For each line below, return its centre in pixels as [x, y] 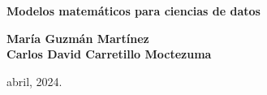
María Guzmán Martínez [78, 38]
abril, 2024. [34, 81]
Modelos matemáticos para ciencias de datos [133, 11]
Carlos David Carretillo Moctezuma [109, 54]
